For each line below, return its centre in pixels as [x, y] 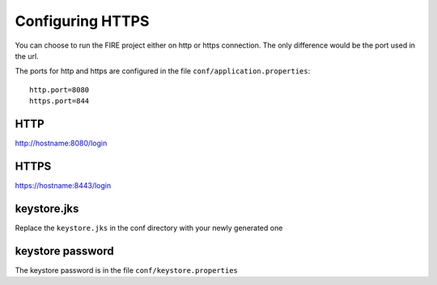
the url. [27, 56]
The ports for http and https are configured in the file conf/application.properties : [163, 71]
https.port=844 [59, 101]
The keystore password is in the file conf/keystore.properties [127, 270]
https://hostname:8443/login [63, 185]
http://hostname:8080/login [61, 143]
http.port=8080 [59, 90]
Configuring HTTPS [82, 21]
